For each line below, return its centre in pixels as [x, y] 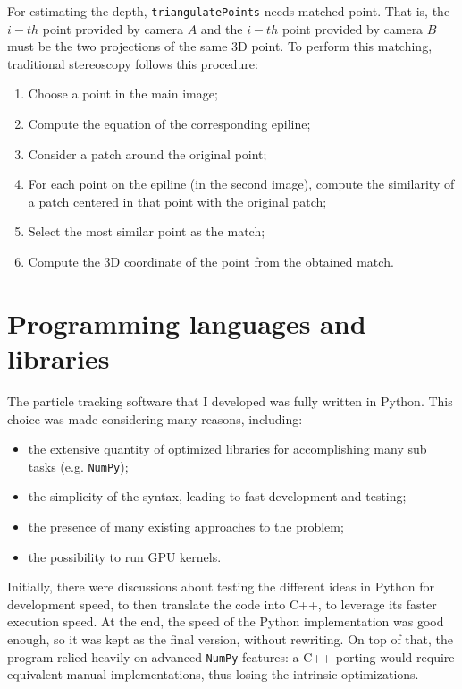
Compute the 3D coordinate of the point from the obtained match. [211, 261]
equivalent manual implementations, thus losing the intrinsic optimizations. [213, 674]
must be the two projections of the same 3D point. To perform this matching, [220, 46]
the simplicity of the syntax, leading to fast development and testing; [217, 496]
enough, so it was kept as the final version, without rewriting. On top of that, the [230, 638]
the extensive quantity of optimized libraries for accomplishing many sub [227, 449]
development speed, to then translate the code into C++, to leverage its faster [222, 604]
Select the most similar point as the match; [147, 231]
